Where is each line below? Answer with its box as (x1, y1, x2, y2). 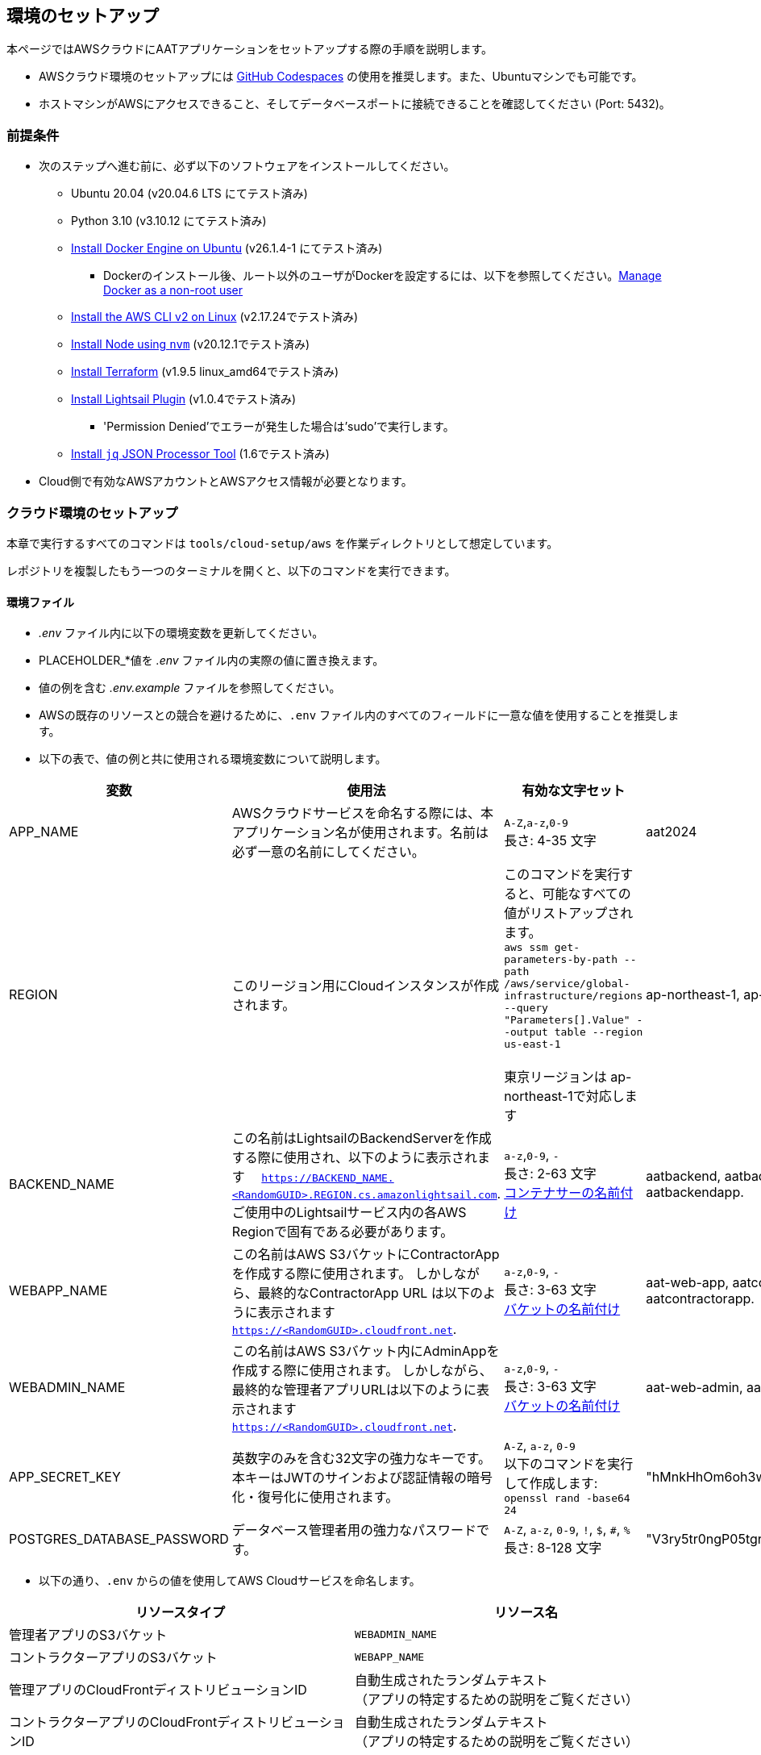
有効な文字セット (522, 782, 626, 799)
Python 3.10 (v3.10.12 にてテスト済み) (71, 214, 267, 228)
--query (504, 1002, 548, 1015)
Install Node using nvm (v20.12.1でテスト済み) (71, 337, 310, 352)
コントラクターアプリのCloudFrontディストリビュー (9, 1714, 319, 1731)
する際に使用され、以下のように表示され (231, 1149, 477, 1166)
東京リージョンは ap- (504, 1069, 632, 1086)
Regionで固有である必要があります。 (231, 1223, 454, 1240)
